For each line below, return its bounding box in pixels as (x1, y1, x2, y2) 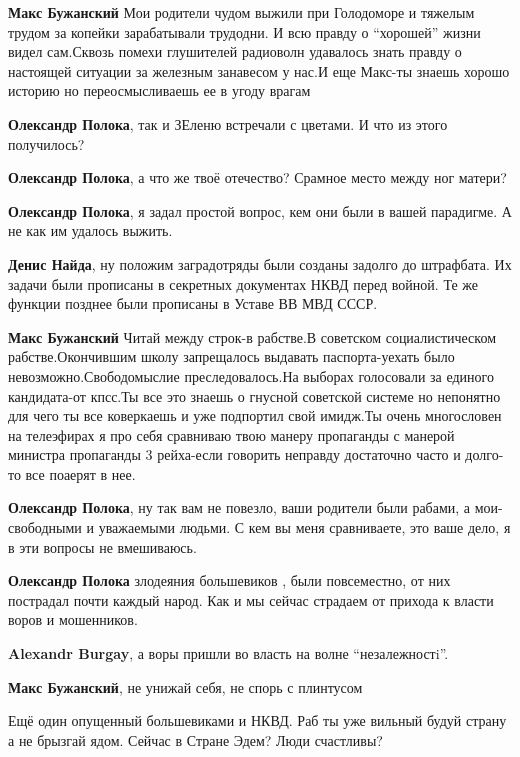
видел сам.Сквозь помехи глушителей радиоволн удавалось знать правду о (8, 41, 462, 62)
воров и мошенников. (8, 609, 138, 630)
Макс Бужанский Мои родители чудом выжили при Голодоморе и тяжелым (8, 2, 475, 22)
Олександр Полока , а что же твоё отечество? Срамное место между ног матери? (8, 167, 507, 188)
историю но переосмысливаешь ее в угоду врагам (8, 80, 311, 101)
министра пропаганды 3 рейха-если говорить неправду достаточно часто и (8, 444, 461, 465)
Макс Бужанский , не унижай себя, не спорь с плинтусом (8, 676, 363, 697)
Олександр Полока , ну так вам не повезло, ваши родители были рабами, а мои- (8, 497, 503, 518)
